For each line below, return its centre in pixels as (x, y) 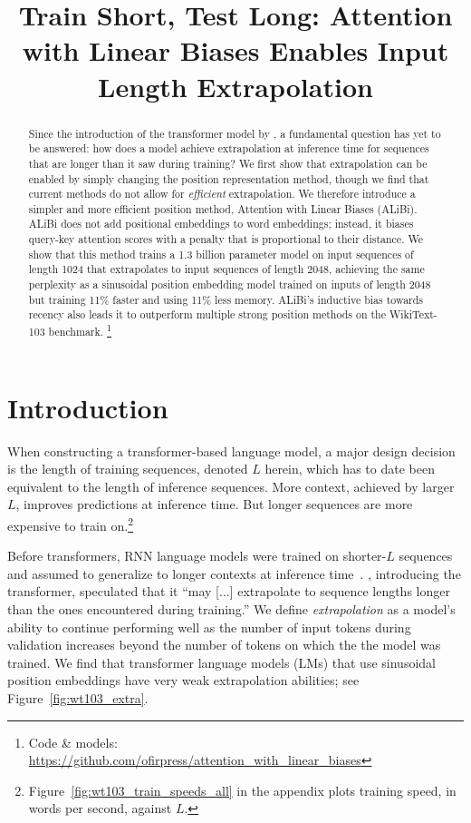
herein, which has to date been (350, 469)
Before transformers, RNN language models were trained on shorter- (197, 556)
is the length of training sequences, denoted (128, 469)
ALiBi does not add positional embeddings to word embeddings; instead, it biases (221, 224)
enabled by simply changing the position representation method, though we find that (229, 178)
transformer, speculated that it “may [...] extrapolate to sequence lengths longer (229, 591)
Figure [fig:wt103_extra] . (78, 698)
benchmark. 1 (80, 330)
